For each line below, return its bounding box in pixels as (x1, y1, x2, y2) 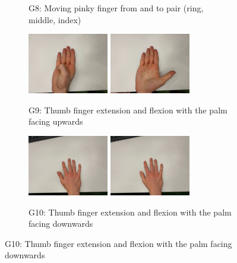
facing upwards (29, 115, 83, 128)
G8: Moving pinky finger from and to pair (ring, (29, 2, 204, 14)
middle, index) (29, 13, 81, 26)
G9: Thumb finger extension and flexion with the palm (29, 103, 227, 116)
